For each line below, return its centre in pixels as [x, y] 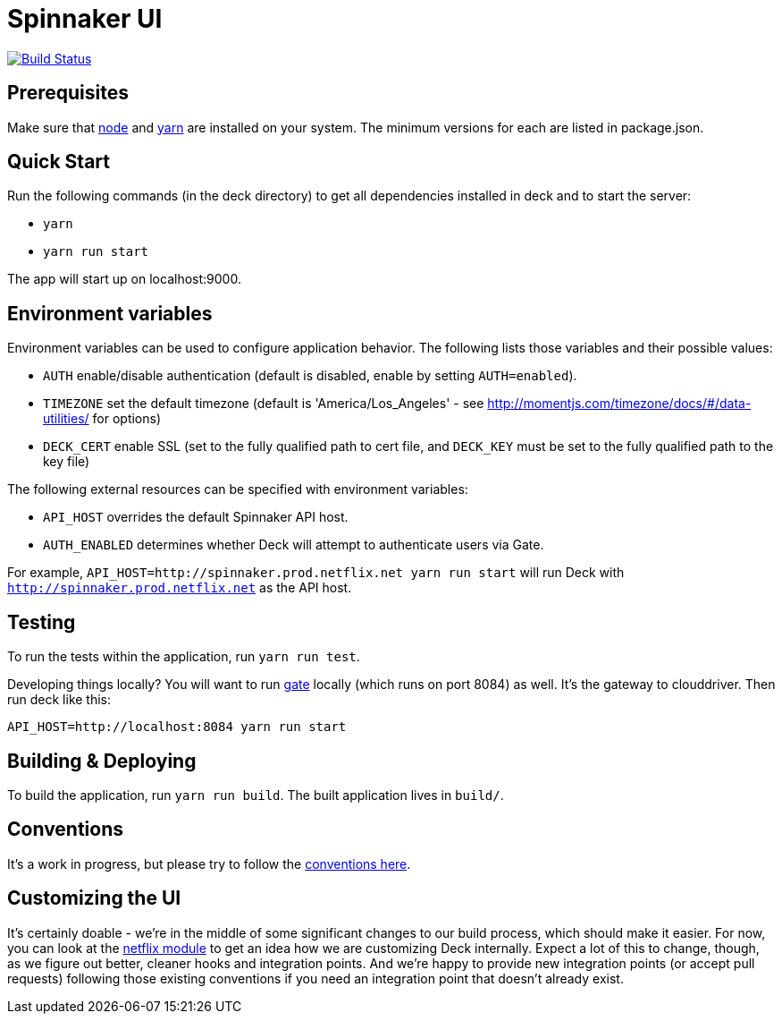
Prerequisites [68, 93]
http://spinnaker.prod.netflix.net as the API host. [180, 588]
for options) [127, 419]
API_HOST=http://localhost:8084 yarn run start [177, 727]
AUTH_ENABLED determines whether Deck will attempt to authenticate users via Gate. [294, 545]
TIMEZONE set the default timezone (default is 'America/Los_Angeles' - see [264, 404]
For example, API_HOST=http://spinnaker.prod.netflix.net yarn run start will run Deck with [316, 573]
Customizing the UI [94, 898]
